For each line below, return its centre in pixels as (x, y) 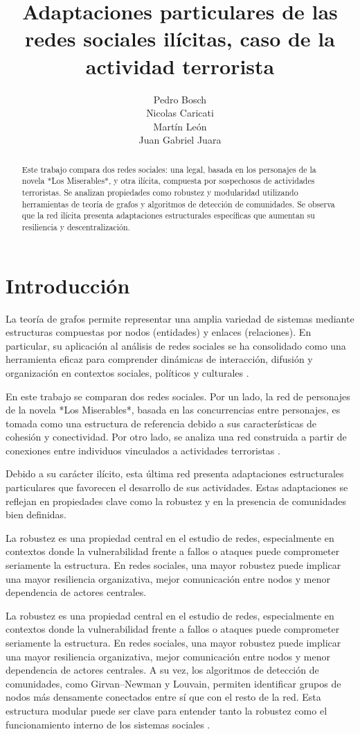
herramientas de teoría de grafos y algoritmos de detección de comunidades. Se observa (178, 204)
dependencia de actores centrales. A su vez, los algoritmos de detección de (162, 670)
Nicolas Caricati (180, 113)
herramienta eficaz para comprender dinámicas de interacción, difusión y (159, 359)
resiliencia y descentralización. (76, 227)
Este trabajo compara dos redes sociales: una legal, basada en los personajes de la (169, 169)
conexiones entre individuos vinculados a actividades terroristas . (143, 450)
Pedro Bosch (180, 99)
